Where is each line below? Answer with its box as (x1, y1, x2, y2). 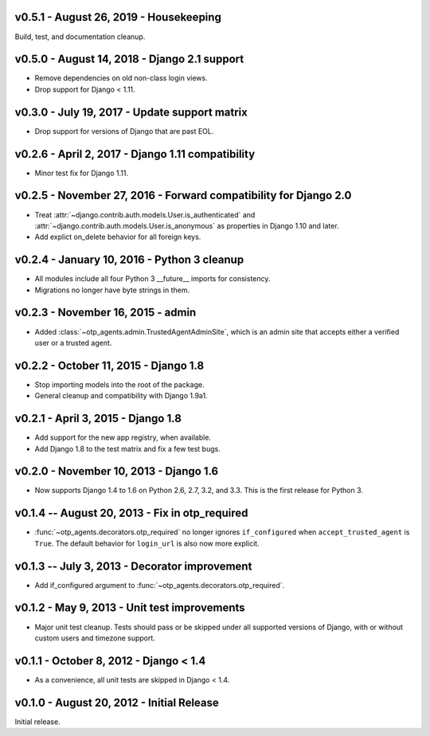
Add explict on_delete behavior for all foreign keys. (34, 232, 201, 242)
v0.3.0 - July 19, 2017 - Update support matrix (14, 105, 248, 119)
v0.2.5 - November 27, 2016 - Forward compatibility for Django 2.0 (14, 189, 352, 202)
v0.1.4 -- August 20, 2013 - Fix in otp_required (14, 507, 248, 520)
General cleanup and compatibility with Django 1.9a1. (34, 391, 208, 401)
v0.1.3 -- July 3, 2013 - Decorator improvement (14, 559, 252, 573)
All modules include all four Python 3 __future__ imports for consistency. (34, 274, 271, 284)
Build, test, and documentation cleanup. (14, 32, 146, 41)
